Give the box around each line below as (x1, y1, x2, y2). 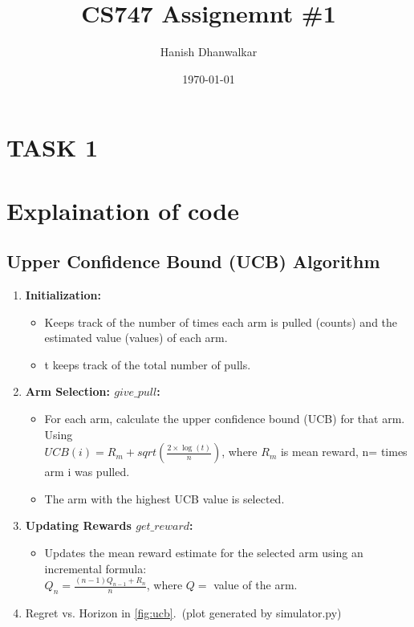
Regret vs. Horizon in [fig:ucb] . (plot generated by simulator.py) (25, 605, 342, 621)
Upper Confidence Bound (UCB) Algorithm (6, 249, 380, 274)
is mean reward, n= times (280, 443, 408, 460)
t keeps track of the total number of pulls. (44, 356, 251, 373)
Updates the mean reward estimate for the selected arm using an (44, 544, 363, 561)
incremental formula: (44, 560, 147, 576)
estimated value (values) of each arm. (44, 329, 228, 346)
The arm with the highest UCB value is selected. (44, 490, 285, 507)
